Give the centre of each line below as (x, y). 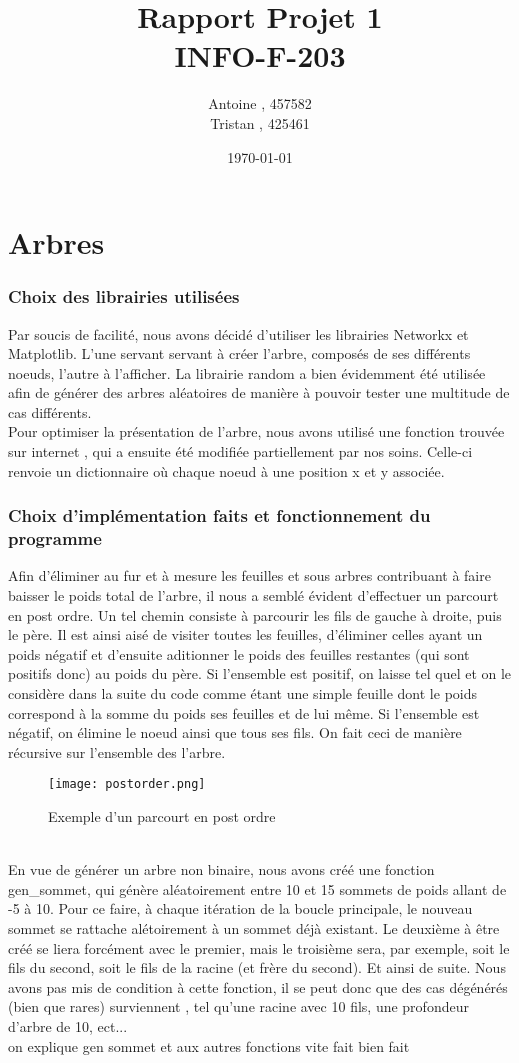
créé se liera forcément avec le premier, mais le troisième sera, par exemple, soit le (259, 947)
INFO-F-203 (260, 55)
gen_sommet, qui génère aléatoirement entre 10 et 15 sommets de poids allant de (257, 888)
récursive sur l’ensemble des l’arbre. (117, 751)
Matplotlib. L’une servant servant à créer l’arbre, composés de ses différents (239, 353)
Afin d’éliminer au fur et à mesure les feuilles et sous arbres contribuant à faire (249, 575)
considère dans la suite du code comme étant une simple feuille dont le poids (242, 692)
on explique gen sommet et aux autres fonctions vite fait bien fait (209, 1045)
